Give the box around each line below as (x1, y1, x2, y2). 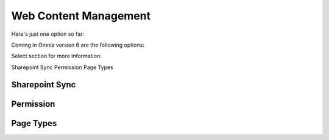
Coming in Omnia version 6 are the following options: (11, 41, 144, 48)
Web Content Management (11, 9, 151, 22)
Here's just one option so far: (11, 30, 85, 38)
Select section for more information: (11, 52, 102, 60)
